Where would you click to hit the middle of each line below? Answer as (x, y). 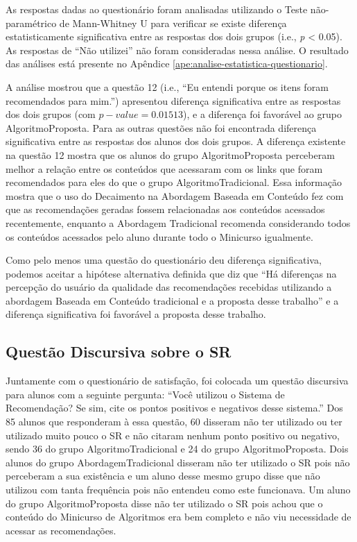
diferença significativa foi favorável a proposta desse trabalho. (136, 314)
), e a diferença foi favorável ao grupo (262, 114)
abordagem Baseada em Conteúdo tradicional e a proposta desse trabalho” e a (172, 300)
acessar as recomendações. (61, 530)
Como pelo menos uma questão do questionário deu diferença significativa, (164, 260)
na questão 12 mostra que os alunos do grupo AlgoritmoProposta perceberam (170, 154)
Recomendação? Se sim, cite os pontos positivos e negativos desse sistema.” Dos (174, 408)
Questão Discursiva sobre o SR (119, 352)
